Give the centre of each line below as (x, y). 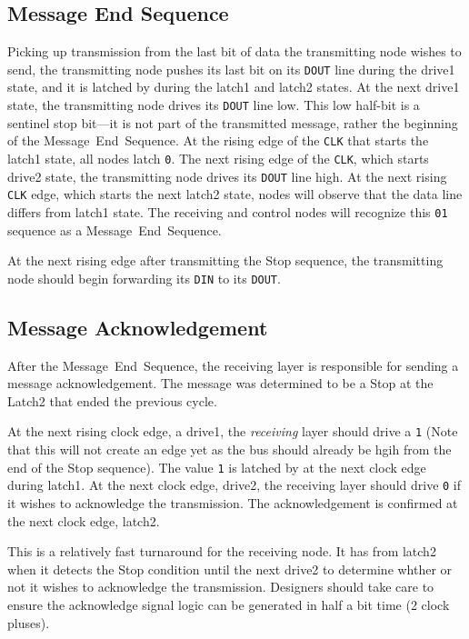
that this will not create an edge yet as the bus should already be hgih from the (230, 449)
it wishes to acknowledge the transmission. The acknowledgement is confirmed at (233, 502)
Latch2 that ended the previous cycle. (112, 400)
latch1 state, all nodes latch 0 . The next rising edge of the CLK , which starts (218, 158)
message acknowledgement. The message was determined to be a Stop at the (220, 383)
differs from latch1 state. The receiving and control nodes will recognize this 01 (228, 211)
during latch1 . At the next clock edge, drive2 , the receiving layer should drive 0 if (234, 485)
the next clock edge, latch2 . (84, 520)
